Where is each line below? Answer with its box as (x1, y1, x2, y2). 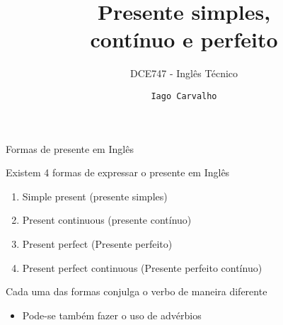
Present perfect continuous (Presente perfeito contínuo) (22, 260, 262, 275)
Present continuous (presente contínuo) (22, 212, 192, 227)
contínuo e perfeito (90, 25, 278, 54)
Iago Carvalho (151, 91, 217, 101)
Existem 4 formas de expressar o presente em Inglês (6, 165, 230, 180)
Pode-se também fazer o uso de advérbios (22, 307, 202, 322)
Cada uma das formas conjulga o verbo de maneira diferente (6, 284, 267, 299)
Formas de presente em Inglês (6, 141, 134, 156)
